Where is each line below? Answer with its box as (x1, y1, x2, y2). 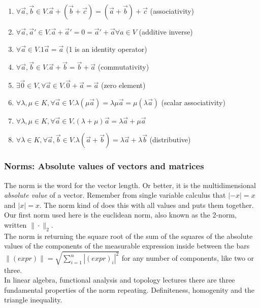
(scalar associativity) (161, 97, 225, 107)
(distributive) (149, 134, 191, 145)
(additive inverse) (139, 26, 193, 37)
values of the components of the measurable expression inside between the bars (4, 240, 250, 251)
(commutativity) (97, 61, 149, 72)
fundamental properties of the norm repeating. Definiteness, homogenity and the (4, 284, 254, 295)
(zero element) (101, 80, 146, 90)
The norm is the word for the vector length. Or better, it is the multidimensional (4, 179, 256, 190)
